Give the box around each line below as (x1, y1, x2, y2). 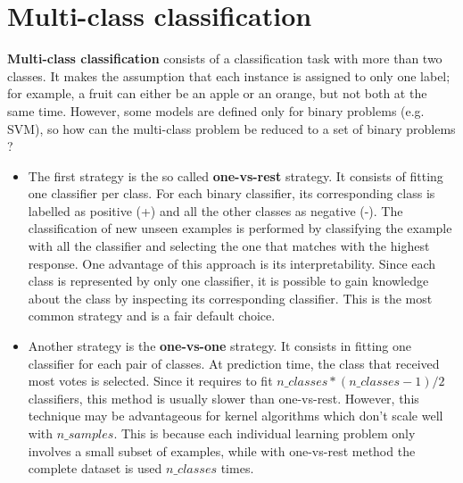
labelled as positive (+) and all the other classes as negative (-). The (28, 201, 403, 220)
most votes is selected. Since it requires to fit (28, 371, 273, 390)
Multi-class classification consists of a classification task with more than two (7, 49, 442, 68)
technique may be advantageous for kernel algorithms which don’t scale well (28, 406, 443, 425)
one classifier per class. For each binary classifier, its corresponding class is (28, 184, 435, 203)
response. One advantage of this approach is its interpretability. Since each (28, 254, 436, 272)
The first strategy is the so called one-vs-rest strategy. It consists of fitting (28, 166, 443, 185)
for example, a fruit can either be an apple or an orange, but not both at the (7, 84, 427, 103)
